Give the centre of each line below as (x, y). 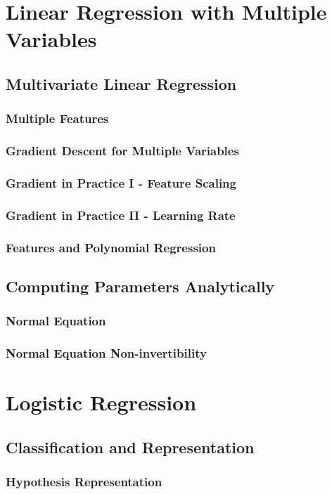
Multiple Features (57, 118)
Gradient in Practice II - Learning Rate (121, 215)
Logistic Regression (101, 402)
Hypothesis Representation (84, 482)
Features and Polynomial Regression (111, 247)
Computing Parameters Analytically (140, 286)
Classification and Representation (130, 447)
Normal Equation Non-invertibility (106, 353)
